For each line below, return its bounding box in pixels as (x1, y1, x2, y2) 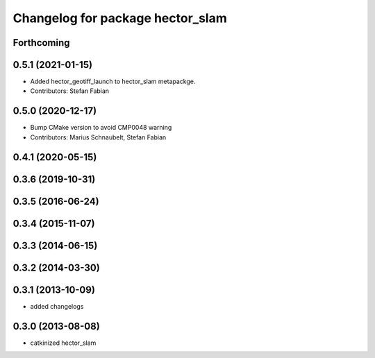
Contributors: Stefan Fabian (30, 87, 110, 95)
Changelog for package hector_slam (12, 10, 227, 26)
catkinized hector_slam (30, 339, 97, 347)
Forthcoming (12, 37, 70, 49)
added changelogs (30, 302, 84, 310)
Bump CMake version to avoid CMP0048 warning (30, 123, 172, 132)
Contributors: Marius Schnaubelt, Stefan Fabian (30, 133, 167, 142)
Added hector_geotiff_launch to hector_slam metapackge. (30, 77, 196, 86)
